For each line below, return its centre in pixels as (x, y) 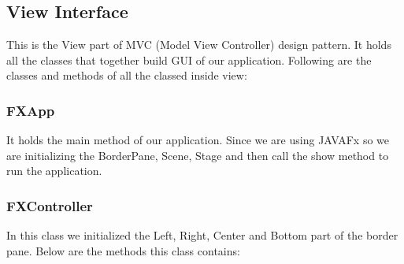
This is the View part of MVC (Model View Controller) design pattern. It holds (199, 45)
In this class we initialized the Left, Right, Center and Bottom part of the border (202, 235)
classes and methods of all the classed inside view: (127, 75)
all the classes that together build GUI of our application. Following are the (189, 59)
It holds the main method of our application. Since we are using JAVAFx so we (198, 140)
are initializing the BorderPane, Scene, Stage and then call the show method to (198, 155)
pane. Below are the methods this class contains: (123, 250)
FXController (50, 205)
